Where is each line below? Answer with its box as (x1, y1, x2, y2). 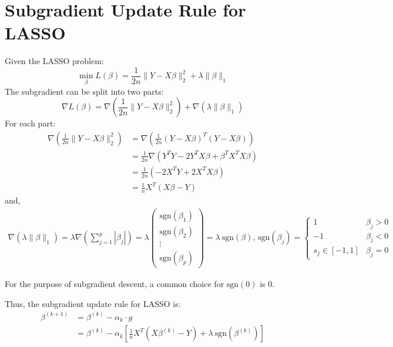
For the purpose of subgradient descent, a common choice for (5, 278, 224, 290)
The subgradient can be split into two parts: (5, 85, 164, 97)
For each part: (5, 117, 56, 129)
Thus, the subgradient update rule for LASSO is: (5, 297, 181, 309)
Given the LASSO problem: (5, 55, 104, 67)
